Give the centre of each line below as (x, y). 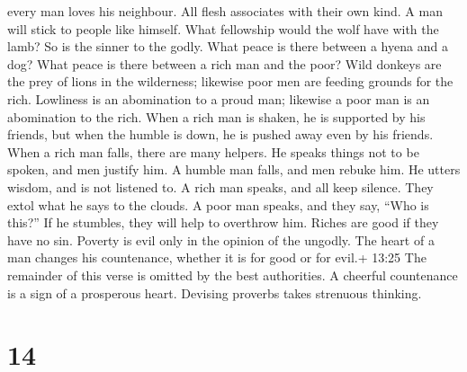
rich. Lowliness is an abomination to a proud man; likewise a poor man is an (219, 98)
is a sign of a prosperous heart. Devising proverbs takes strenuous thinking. (215, 292)
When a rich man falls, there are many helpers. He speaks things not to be (213, 151)
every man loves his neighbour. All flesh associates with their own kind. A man (225, 11)
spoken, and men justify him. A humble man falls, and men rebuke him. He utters (234, 169)
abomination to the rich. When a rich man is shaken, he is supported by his (216, 116)
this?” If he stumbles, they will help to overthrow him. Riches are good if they (223, 222)
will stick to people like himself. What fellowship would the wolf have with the (223, 28)
